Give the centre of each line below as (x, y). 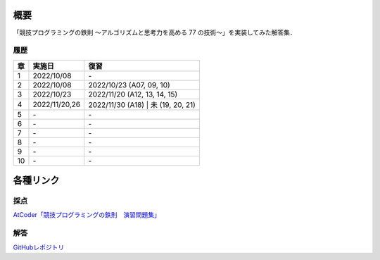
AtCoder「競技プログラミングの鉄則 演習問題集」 (87, 215)
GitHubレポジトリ (39, 247)
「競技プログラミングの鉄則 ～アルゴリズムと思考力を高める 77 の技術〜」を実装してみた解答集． (155, 32)
